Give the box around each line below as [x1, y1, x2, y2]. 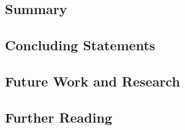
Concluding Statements [5, 36, 156, 55]
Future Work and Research [5, 71, 180, 90]
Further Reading [5, 107, 112, 126]
